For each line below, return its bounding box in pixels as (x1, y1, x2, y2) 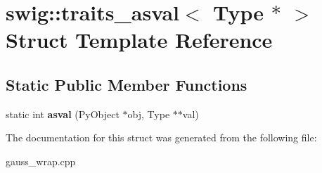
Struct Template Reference (6, 25, 273, 54)
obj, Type (127, 106, 170, 121)
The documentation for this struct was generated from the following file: (6, 130, 317, 145)
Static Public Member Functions (6, 73, 247, 95)
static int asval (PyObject (6, 106, 120, 121)
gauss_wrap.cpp (6, 153, 76, 168)
